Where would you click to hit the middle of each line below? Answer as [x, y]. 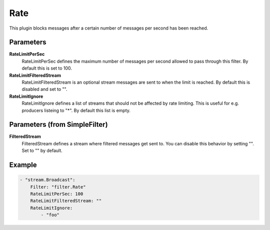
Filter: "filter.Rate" [58, 187]
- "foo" [50, 215]
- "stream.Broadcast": [47, 180]
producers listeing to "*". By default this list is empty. [76, 110]
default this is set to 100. [47, 68]
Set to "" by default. [42, 151]
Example [23, 165]
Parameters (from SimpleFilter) [58, 125]
